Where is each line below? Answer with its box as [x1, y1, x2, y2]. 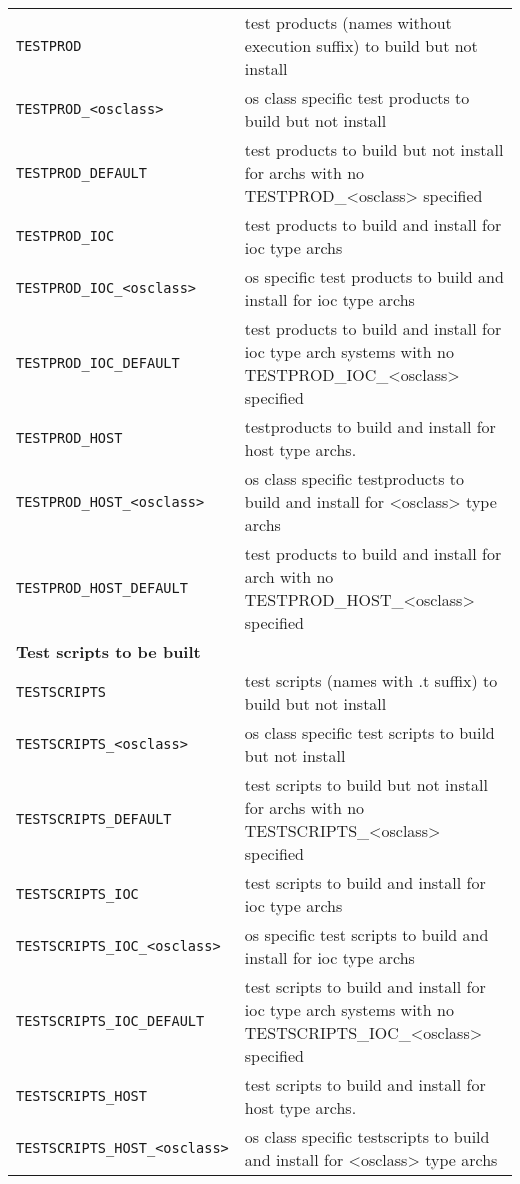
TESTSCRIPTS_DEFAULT [16, 811, 172, 827]
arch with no [244, 565, 334, 588]
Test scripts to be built [16, 640, 201, 663]
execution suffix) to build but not [244, 34, 478, 57]
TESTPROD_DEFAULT [16, 164, 147, 181]
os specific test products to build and [244, 265, 504, 288]
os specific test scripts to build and [244, 923, 489, 946]
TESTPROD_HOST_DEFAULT [16, 580, 188, 596]
